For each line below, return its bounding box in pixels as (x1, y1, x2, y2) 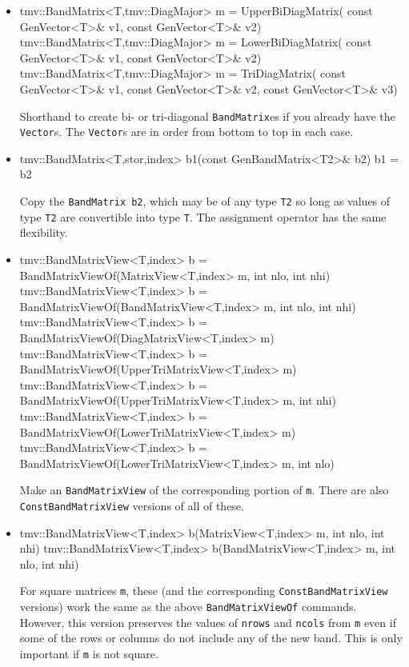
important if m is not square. (19, 645, 158, 661)
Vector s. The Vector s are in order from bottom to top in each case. (19, 123, 354, 140)
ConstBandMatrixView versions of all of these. (19, 497, 244, 513)
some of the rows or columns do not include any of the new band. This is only (19, 629, 403, 646)
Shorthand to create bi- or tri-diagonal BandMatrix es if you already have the (19, 107, 395, 124)
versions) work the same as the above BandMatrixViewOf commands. (19, 598, 357, 615)
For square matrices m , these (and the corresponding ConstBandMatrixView (19, 582, 388, 599)
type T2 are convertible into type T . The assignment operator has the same (19, 208, 387, 225)
